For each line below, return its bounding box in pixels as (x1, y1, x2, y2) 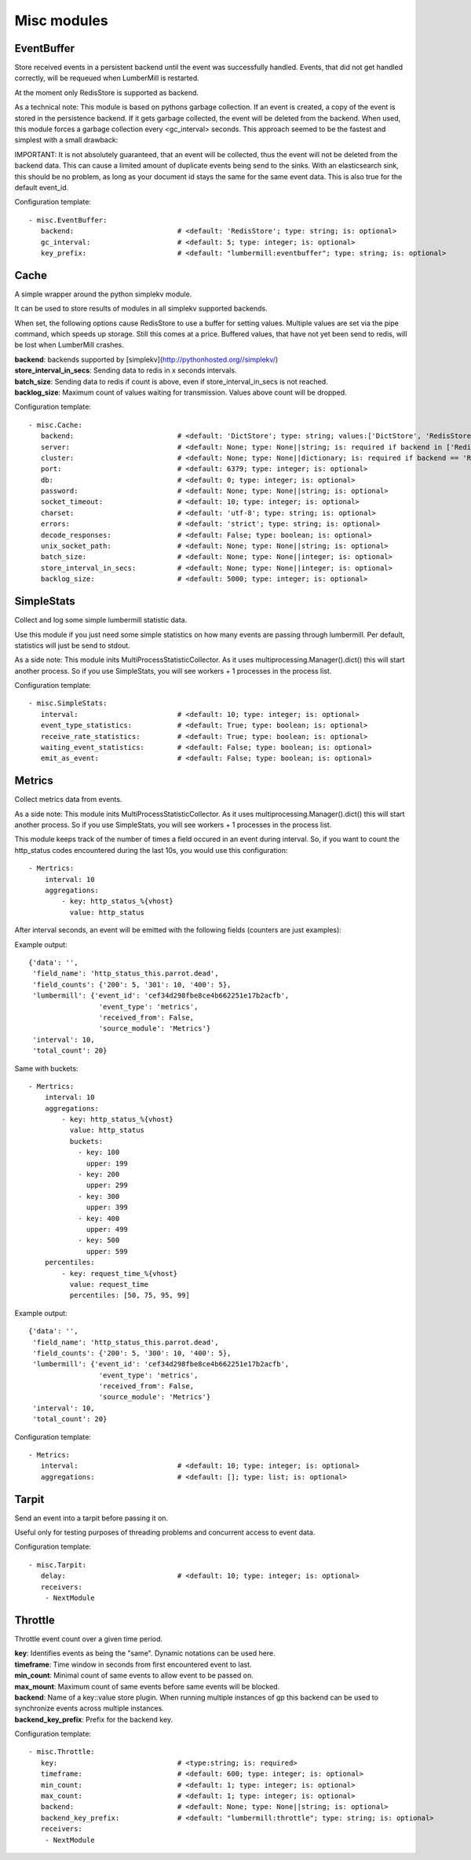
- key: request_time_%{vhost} (61, 1269, 178, 1277)
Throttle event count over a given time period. (14, 1634, 162, 1643)
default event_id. (14, 182, 69, 192)
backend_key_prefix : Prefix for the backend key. (14, 1715, 173, 1724)
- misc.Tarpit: (28, 1560, 87, 1569)
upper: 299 (86, 1181, 129, 1190)
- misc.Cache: (28, 421, 82, 429)
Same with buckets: (14, 1064, 78, 1073)
